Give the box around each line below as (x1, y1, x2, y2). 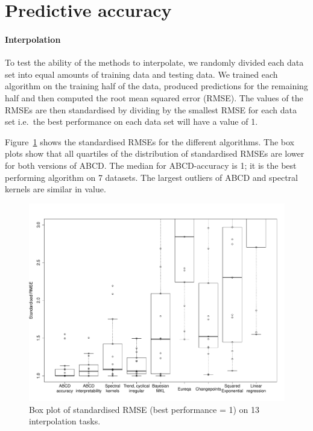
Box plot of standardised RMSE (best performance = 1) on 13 (29, 403, 260, 415)
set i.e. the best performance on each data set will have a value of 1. (5, 115, 258, 128)
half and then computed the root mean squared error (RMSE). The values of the (5, 91, 303, 104)
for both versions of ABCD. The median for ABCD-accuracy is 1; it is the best (5, 159, 297, 171)
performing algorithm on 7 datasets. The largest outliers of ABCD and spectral (5, 171, 298, 183)
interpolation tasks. (29, 415, 101, 427)
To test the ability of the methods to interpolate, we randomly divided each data (5, 56, 304, 69)
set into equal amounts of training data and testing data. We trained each (5, 68, 278, 80)
